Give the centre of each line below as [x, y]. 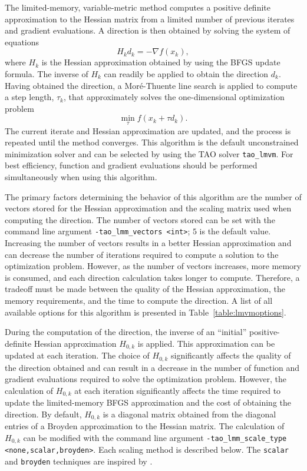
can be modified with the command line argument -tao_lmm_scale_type [155, 437]
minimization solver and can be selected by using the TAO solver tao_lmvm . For [149, 153]
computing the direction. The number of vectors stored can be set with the [140, 219]
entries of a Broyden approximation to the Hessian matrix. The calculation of [145, 426]
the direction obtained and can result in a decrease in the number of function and [152, 367]
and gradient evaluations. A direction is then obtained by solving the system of [148, 30]
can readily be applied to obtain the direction [186, 73]
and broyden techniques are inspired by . [79, 461]
